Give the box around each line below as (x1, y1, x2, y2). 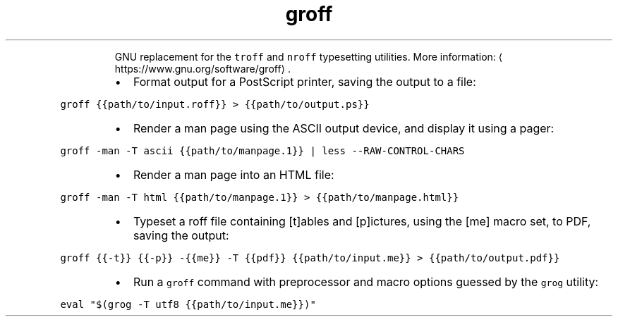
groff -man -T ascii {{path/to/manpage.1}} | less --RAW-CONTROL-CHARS (60, 144, 465, 156)
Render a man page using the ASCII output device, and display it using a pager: (133, 120, 555, 135)
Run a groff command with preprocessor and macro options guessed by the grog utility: (133, 274, 599, 289)
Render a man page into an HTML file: (133, 167, 334, 182)
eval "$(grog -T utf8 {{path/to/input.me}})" (60, 298, 316, 310)
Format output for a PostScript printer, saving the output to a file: (133, 74, 476, 89)
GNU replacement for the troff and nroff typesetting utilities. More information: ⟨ (114, 50, 503, 63)
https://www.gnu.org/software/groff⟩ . (114, 62, 291, 75)
